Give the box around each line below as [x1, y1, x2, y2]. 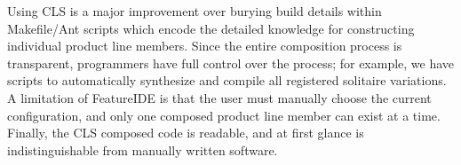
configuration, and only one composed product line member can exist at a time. [7, 106, 441, 124]
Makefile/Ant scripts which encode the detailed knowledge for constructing [7, 19, 415, 37]
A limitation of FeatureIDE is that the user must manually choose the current [7, 88, 432, 106]
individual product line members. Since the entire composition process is [7, 36, 402, 55]
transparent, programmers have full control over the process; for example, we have [7, 53, 455, 72]
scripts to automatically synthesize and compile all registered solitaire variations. [7, 71, 447, 90]
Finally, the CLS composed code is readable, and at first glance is [7, 123, 364, 142]
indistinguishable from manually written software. [7, 140, 278, 159]
